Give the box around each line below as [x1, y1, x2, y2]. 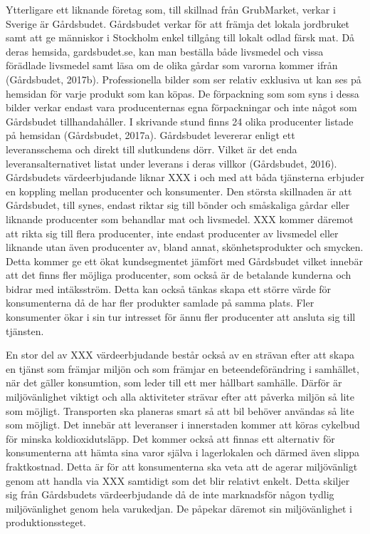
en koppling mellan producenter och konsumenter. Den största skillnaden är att [6, 183, 352, 198]
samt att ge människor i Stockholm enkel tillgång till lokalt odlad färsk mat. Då [6, 30, 355, 45]
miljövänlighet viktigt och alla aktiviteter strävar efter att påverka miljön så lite [6, 389, 354, 404]
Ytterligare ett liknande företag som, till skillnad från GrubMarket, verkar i [6, 2, 336, 16]
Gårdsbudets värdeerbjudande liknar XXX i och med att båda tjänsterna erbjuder [6, 170, 364, 185]
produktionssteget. [6, 515, 86, 530]
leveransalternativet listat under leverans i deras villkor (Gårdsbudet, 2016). [6, 155, 337, 170]
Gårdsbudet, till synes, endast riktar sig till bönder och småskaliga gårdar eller [6, 197, 350, 212]
